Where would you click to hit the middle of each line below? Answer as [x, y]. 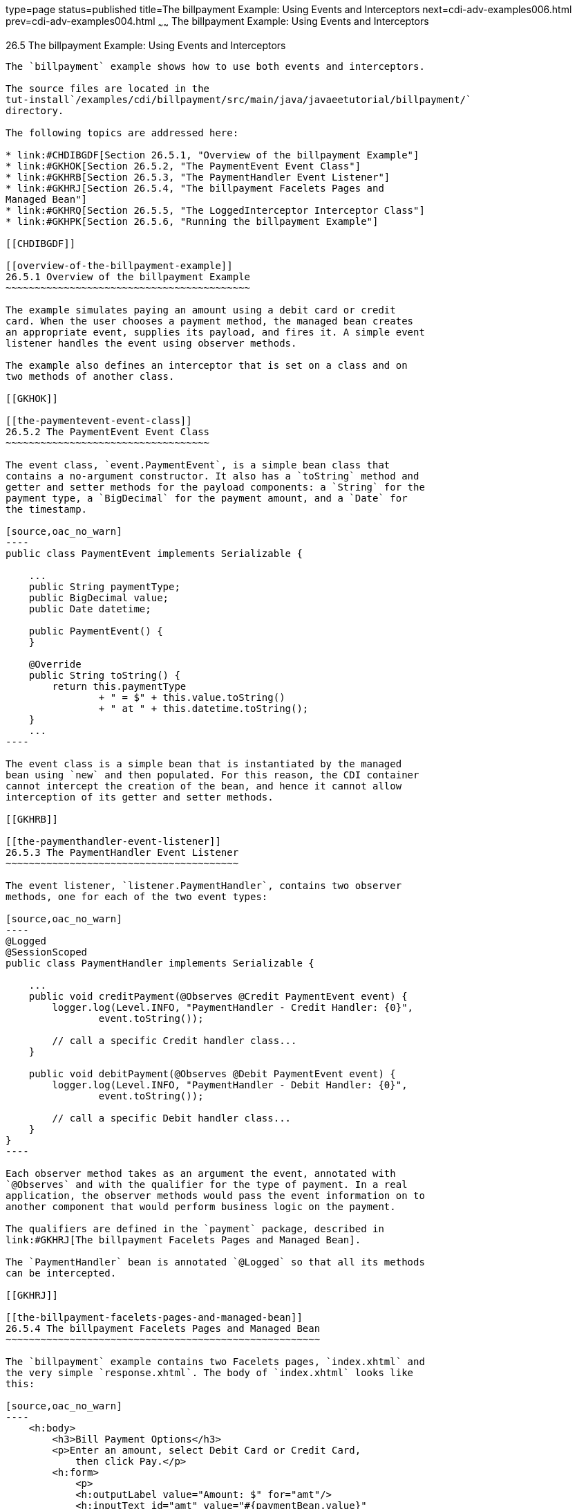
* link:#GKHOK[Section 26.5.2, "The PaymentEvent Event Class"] [183, 166]
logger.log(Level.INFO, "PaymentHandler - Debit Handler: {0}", [230, 1085]
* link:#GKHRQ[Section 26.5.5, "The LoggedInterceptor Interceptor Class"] [215, 210]
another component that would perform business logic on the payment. [201, 1206]
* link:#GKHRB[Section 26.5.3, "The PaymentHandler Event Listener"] [198, 177]
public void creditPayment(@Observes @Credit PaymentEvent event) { [218, 996]
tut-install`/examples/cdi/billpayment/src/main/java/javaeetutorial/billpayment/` [239, 99]
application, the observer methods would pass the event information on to [215, 1195]
